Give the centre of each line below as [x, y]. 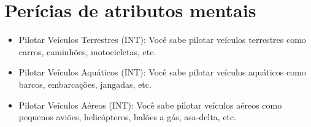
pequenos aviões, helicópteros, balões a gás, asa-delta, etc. [128, 117]
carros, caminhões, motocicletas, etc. [87, 51]
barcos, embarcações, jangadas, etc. [85, 84]
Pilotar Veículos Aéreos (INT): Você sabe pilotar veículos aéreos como [150, 105]
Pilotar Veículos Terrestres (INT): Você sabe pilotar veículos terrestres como [162, 40]
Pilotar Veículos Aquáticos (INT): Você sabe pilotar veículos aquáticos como [162, 72]
